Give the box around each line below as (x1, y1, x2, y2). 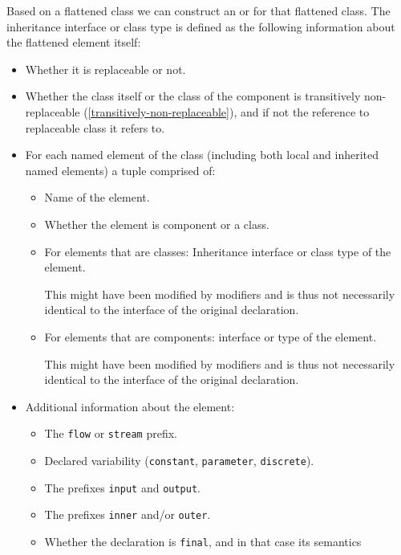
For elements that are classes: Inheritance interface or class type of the (44, 243, 391, 259)
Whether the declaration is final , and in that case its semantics (44, 533, 362, 549)
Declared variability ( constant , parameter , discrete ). (44, 451, 314, 468)
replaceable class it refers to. (25, 119, 165, 136)
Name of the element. (44, 189, 150, 206)
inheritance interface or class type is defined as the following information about (6, 18, 395, 35)
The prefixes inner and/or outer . (44, 506, 211, 523)
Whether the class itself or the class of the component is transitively (25, 88, 361, 104)
